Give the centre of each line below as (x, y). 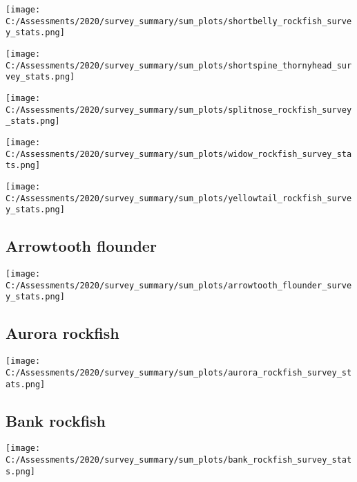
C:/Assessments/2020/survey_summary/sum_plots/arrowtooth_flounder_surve (179, 285)
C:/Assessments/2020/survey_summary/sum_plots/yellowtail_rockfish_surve (179, 198)
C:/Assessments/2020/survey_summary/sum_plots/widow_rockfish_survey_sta (179, 154)
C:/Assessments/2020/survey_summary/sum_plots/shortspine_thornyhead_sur (179, 65)
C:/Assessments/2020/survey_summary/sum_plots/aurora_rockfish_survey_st (179, 372)
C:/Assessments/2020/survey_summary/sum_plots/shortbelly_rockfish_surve (179, 21)
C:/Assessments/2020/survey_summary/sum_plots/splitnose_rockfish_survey (179, 110)
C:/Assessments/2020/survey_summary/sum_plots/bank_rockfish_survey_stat (179, 460)
